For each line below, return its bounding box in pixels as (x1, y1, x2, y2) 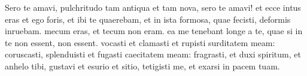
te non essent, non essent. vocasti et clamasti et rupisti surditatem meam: (5, 36, 275, 48)
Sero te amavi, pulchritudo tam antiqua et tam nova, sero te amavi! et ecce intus (5, 1, 301, 13)
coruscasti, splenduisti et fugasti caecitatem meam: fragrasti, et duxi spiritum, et (5, 48, 301, 60)
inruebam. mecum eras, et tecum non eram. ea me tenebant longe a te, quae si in (5, 25, 303, 37)
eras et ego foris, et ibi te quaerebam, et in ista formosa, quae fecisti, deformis (5, 13, 291, 25)
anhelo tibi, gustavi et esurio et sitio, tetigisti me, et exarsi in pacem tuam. (5, 59, 280, 72)
